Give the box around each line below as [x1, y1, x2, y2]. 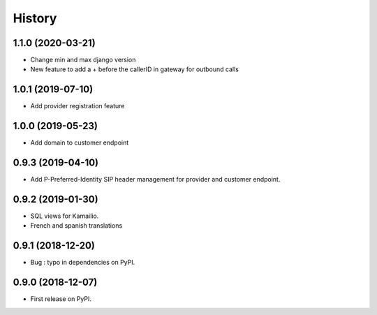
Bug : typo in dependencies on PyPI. [30, 258, 135, 267]
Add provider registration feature [30, 102, 125, 110]
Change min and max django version [30, 56, 136, 64]
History [13, 10, 57, 26]
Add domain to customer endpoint [30, 138, 129, 147]
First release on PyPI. [30, 295, 92, 303]
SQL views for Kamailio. [30, 212, 99, 220]
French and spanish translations [30, 221, 123, 230]
